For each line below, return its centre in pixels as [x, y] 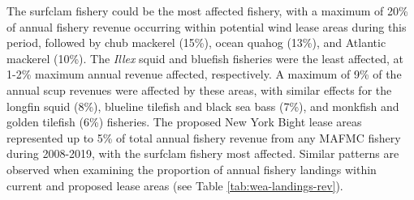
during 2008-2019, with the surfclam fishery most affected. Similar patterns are [203, 153]
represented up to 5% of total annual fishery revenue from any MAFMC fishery [204, 137]
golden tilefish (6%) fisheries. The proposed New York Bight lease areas [184, 122]
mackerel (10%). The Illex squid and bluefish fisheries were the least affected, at [205, 58]
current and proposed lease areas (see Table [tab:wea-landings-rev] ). [175, 185]
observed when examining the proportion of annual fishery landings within [192, 169]
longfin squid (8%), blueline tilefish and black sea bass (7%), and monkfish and [203, 106]
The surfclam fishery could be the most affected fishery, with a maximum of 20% [207, 11]
